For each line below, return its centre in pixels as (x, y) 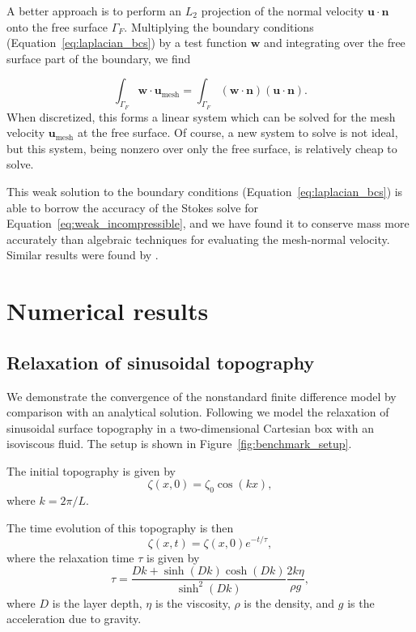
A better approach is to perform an (94, 11)
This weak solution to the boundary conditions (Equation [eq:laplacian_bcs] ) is (205, 191)
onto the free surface (57, 26)
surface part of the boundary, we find (99, 58)
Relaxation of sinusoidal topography (161, 362)
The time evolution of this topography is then (120, 527)
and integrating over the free (335, 43)
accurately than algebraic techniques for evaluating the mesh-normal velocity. (198, 239)
